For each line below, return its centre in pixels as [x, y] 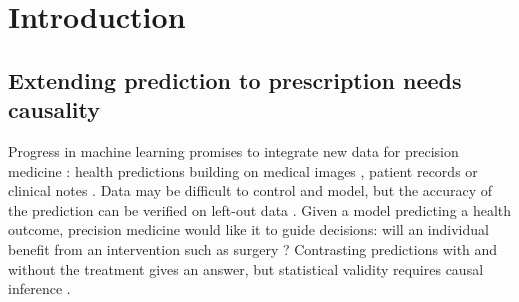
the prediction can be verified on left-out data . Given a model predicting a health [260, 209]
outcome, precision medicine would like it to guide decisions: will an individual [248, 229]
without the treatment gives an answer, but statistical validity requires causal [246, 268]
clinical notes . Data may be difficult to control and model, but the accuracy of [250, 190]
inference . [39, 288]
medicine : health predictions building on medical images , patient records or [243, 170]
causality [54, 109]
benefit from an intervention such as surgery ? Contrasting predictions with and [253, 248]
